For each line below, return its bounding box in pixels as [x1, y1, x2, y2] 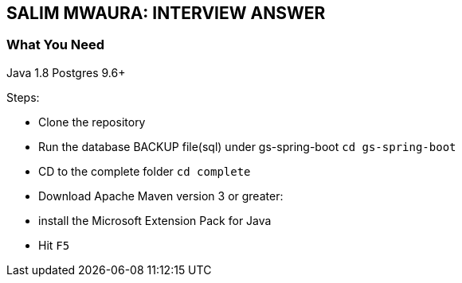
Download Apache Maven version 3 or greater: [38, 188, 284, 203]
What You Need [6, 37, 105, 53]
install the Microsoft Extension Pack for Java [38, 213, 272, 227]
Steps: [6, 90, 40, 104]
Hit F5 [38, 238, 70, 252]
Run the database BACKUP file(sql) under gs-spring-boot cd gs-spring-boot [38, 139, 456, 153]
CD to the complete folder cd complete [38, 164, 251, 178]
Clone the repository [38, 114, 146, 129]
